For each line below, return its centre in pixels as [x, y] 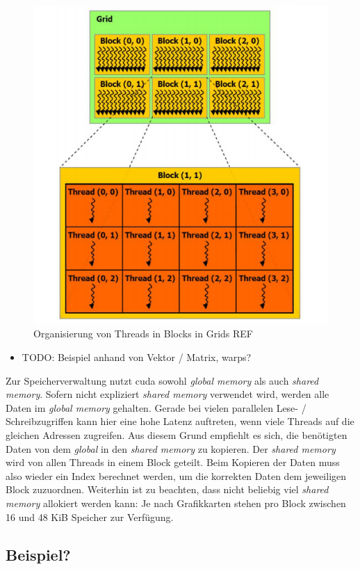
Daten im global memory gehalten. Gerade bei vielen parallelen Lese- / [156, 407]
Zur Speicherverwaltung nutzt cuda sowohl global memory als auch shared [162, 380]
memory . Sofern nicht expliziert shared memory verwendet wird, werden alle [167, 394]
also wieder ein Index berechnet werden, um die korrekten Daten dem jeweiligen [176, 475]
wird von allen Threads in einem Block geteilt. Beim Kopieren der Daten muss [173, 462]
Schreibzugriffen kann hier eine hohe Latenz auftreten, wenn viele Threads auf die [180, 421]
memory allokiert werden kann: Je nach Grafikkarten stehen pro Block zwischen [176, 503]
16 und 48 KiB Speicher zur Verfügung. [90, 516]
